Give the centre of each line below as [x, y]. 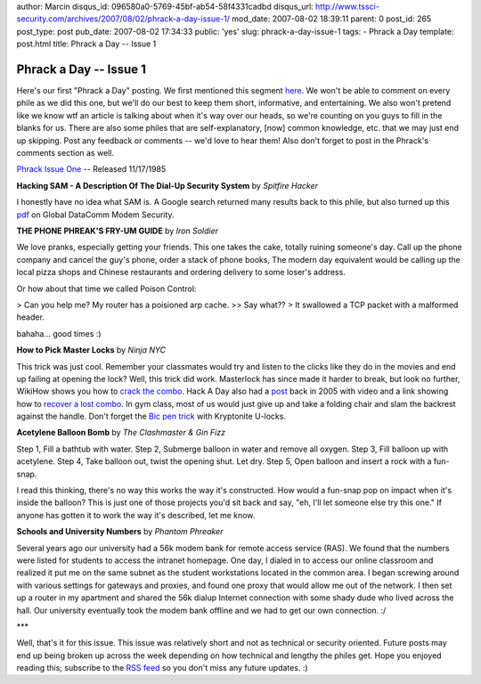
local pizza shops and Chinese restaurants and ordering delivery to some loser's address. [181, 273]
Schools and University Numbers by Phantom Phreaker [120, 532]
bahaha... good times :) [59, 333]
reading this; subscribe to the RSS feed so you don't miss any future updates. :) [162, 668]
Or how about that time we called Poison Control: [106, 289]
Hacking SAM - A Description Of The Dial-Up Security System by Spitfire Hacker [167, 185]
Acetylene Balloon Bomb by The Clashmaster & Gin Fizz [121, 433]
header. [30, 317]
